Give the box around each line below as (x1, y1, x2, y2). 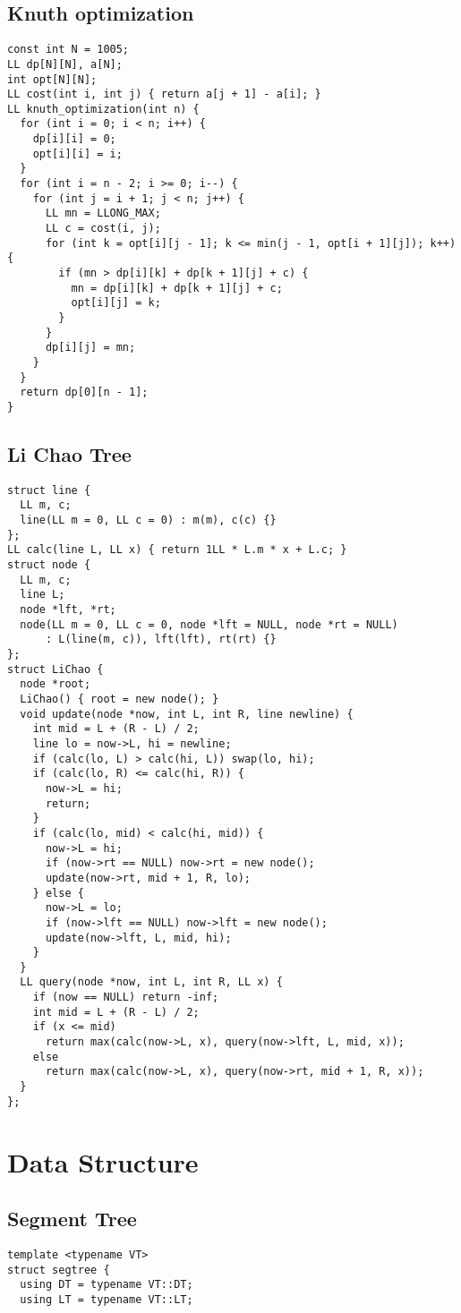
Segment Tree (7, 1205, 137, 1232)
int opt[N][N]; (7, 72, 98, 86)
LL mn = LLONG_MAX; (45, 207, 161, 220)
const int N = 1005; (7, 43, 130, 56)
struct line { (7, 483, 91, 497)
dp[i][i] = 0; (32, 132, 116, 146)
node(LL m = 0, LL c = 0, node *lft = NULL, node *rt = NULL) (20, 618, 398, 631)
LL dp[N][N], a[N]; (7, 57, 123, 71)
